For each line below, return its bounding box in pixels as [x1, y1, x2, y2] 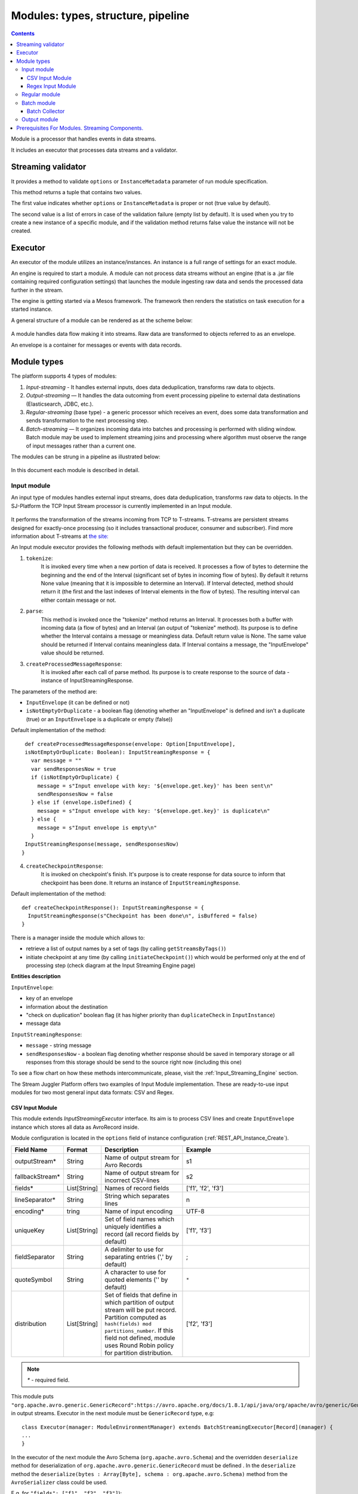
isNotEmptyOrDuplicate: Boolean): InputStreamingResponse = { [24, 749, 211, 756]
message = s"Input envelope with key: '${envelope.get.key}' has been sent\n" [37, 782, 274, 789]
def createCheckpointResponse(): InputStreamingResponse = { [21, 904, 204, 911]
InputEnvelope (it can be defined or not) [26, 699, 130, 706]
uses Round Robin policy [104, 1341, 174, 1349]
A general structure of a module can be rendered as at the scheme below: [11, 317, 193, 324]
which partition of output [104, 1298, 174, 1306]
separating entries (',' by [104, 1253, 173, 1261]
